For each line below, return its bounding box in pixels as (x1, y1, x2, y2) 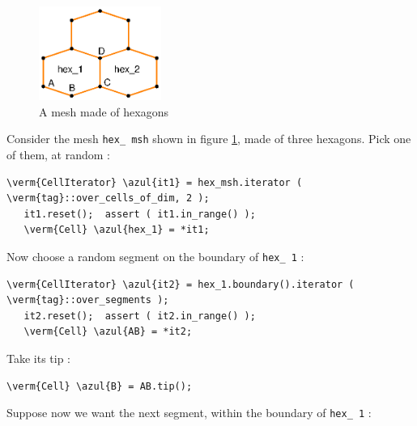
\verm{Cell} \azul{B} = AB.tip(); (6, 380, 193, 392)
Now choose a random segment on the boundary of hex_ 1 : (6, 248, 304, 265)
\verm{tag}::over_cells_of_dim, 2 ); (6, 192, 210, 205)
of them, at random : (6, 146, 110, 163)
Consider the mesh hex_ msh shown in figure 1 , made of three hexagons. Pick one (6, 130, 411, 147)
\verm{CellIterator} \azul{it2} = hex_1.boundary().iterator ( (6, 278, 355, 290)
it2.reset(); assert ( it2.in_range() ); (23, 310, 256, 322)
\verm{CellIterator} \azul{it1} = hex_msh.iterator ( (6, 176, 303, 188)
